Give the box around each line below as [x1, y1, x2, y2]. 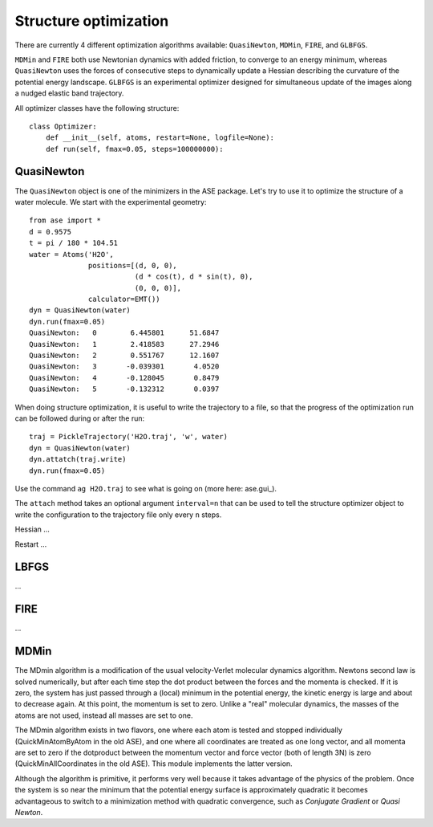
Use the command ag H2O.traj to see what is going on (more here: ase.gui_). [14, 483, 277, 493]
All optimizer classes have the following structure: [14, 103, 180, 112]
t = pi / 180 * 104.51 [29, 238, 119, 248]
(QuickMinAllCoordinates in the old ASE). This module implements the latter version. [14, 759, 293, 768]
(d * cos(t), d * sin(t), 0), [134, 272, 253, 281]
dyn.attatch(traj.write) [29, 454, 127, 464]
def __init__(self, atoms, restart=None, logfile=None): [45, 133, 274, 142]
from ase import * [29, 216, 102, 225]
